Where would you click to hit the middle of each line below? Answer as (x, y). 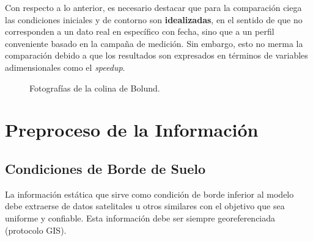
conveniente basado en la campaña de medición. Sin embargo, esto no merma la (154, 43)
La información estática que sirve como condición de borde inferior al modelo (149, 194)
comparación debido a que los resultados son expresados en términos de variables (156, 55)
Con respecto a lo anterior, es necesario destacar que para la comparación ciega (153, 7)
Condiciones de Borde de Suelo (105, 168)
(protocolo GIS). (36, 230)
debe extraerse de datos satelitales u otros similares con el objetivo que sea (145, 206)
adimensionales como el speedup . (65, 67)
